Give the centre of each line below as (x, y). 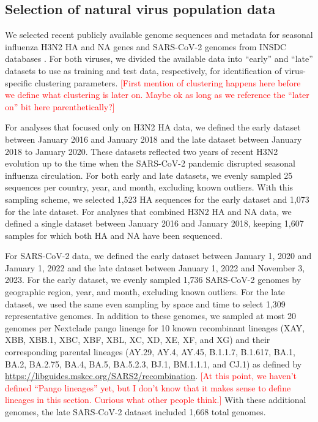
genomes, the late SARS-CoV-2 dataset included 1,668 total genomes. (135, 412)
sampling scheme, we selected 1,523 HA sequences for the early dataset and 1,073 (157, 199)
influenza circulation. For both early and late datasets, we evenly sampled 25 (149, 175)
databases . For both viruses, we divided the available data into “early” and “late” (159, 58)
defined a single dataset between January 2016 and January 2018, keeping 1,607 (154, 223)
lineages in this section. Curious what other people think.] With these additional (156, 400)
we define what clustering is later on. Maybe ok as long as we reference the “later (157, 95)
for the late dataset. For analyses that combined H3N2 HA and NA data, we (148, 211)
